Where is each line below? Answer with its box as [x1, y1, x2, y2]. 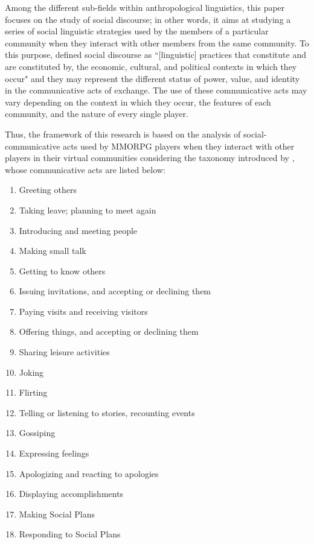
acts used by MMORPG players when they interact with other [63, 139, 295, 152]
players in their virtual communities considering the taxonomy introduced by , [5, 151, 295, 164]
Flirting [19, 386, 48, 399]
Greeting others [19, 183, 77, 196]
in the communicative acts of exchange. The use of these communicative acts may [5, 84, 307, 96]
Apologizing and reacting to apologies [19, 467, 159, 479]
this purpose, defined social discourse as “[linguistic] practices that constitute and [5, 48, 306, 61]
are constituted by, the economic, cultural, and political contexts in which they [5, 60, 297, 72]
